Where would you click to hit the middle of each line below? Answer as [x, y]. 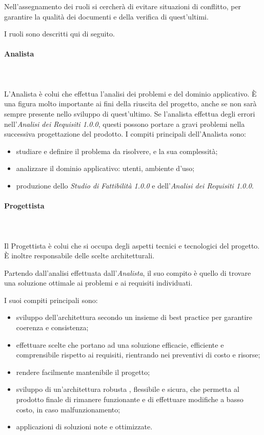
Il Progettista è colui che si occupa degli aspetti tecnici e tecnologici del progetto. [132, 245]
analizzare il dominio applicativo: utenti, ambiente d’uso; [105, 168]
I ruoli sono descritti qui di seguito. [59, 34]
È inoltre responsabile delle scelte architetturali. [79, 256]
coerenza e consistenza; [52, 327]
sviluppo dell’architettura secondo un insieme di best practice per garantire [134, 317]
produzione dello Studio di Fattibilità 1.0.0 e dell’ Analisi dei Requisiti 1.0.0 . [135, 185]
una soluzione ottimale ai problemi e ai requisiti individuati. [98, 283]
